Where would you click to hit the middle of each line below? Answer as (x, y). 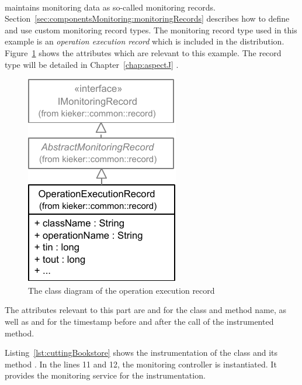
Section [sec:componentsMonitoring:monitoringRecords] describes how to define (147, 18)
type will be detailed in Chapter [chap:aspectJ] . (92, 64)
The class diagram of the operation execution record (122, 290)
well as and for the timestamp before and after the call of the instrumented (139, 321)
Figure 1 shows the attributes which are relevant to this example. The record (143, 52)
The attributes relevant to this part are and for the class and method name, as (146, 310)
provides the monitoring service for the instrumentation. (105, 375)
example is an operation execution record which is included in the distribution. (145, 41)
